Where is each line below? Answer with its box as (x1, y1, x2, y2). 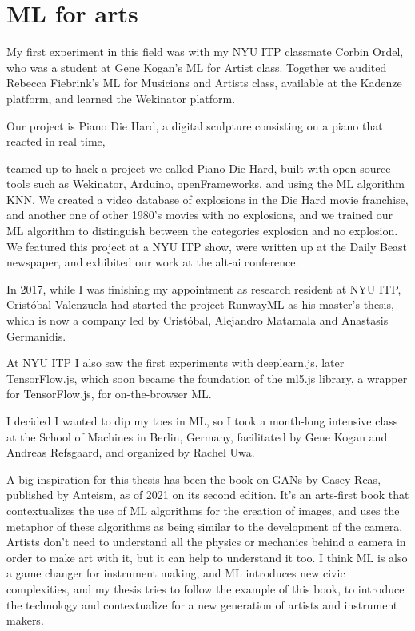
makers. (6, 612, 44, 629)
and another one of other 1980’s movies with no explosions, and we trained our (6, 206, 393, 223)
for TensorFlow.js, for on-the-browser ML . (6, 385, 212, 402)
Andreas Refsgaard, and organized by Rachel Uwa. (6, 444, 255, 461)
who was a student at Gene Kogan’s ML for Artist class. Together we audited (6, 58, 387, 75)
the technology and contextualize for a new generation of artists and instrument (6, 596, 398, 613)
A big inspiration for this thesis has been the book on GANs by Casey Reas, (6, 470, 381, 487)
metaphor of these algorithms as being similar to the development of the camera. (6, 517, 403, 534)
